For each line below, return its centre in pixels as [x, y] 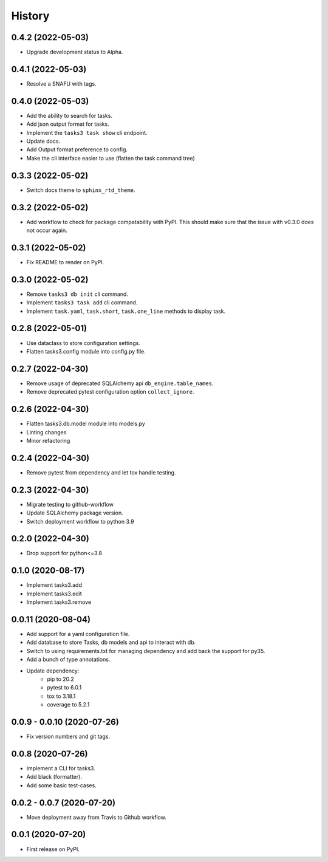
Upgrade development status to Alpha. [75, 52]
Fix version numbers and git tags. [68, 737]
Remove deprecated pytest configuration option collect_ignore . [110, 392]
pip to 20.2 [60, 679]
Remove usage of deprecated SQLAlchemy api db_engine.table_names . [120, 383]
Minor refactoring [48, 440]
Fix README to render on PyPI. [65, 262]
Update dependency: [53, 671]
